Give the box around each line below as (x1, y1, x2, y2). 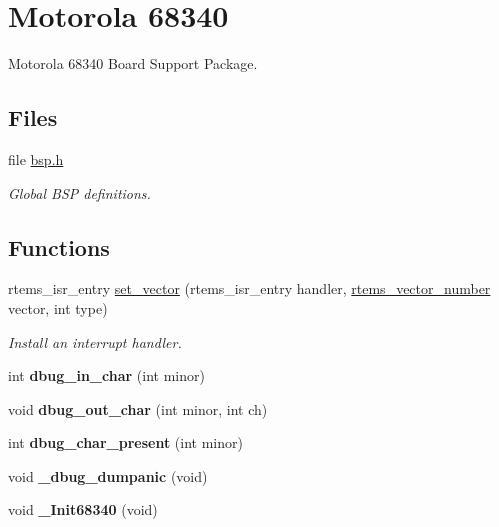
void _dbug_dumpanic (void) (8, 465, 208, 486)
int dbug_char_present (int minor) (8, 432, 243, 453)
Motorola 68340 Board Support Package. (8, 53, 258, 74)
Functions (8, 231, 110, 262)
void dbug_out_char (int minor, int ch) (8, 398, 268, 419)
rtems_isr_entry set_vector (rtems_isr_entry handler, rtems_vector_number (8, 278, 491, 299)
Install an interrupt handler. (8, 331, 182, 352)
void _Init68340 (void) (8, 499, 158, 520)
